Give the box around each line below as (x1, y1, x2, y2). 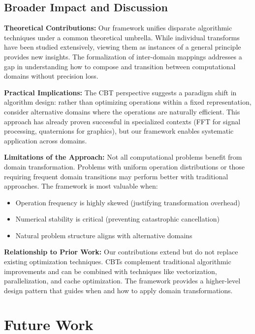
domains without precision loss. (4, 71, 98, 81)
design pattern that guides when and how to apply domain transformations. (4, 285, 233, 295)
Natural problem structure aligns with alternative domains (15, 230, 192, 240)
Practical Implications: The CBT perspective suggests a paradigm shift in (4, 87, 237, 97)
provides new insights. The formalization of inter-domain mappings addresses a (4, 51, 242, 61)
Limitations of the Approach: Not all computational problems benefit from (4, 152, 242, 162)
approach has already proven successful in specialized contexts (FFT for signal (4, 116, 241, 126)
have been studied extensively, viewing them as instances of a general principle (4, 42, 241, 52)
